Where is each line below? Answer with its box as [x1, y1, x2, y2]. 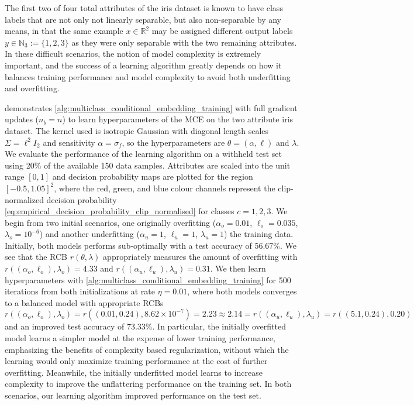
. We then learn [210, 262, 266, 274]
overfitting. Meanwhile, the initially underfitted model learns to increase [5, 366, 263, 378]
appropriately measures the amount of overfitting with [103, 250, 298, 263]
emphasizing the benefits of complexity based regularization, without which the [5, 343, 289, 355]
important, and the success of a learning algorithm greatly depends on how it [5, 59, 282, 71]
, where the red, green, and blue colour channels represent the [54, 181, 275, 194]
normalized [5, 193, 44, 205]
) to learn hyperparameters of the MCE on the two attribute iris [62, 113, 294, 125]
